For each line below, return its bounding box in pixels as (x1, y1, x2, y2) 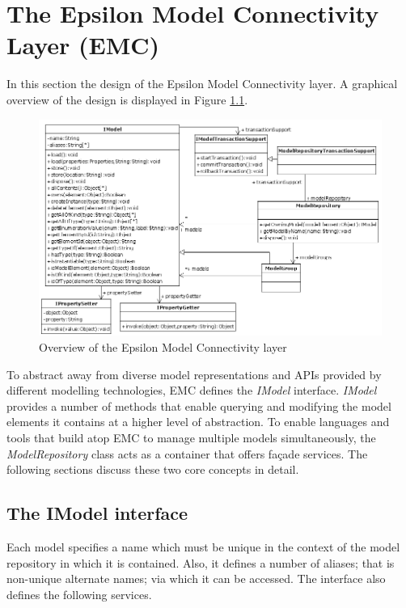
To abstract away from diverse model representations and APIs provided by (6, 365, 382, 382)
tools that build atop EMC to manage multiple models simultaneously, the (6, 429, 376, 445)
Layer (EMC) (6, 28, 160, 61)
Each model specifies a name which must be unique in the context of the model (6, 538, 400, 555)
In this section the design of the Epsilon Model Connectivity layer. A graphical (6, 75, 398, 92)
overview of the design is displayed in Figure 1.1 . (6, 91, 248, 108)
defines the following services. (6, 585, 152, 602)
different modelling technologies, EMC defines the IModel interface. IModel (6, 382, 377, 399)
